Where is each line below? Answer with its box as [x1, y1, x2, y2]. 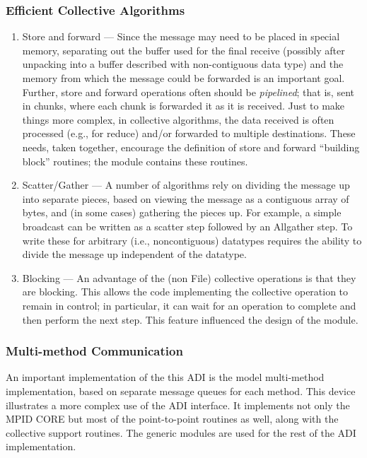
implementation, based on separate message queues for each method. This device [6, 383, 356, 398]
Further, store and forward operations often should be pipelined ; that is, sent [22, 84, 354, 99]
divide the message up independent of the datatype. [22, 247, 247, 262]
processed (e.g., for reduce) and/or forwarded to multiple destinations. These [22, 126, 356, 141]
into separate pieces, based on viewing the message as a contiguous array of [22, 191, 349, 206]
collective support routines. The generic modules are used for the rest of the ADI [6, 425, 356, 440]
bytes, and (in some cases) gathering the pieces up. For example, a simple [22, 205, 342, 220]
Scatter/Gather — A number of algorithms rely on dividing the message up [22, 177, 350, 192]
